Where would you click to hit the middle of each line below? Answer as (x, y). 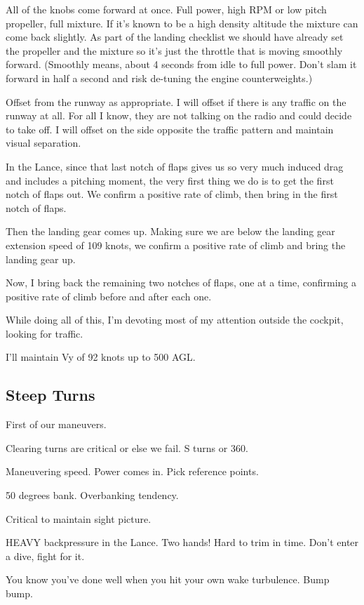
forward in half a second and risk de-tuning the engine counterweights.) (159, 78)
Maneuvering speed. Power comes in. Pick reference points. (132, 471)
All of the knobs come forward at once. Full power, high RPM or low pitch (166, 9)
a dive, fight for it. (45, 556)
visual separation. (43, 143)
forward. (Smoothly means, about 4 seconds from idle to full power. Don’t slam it (181, 64)
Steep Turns (50, 395)
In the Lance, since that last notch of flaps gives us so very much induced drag (175, 166)
